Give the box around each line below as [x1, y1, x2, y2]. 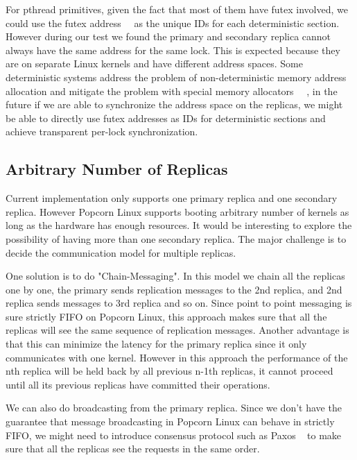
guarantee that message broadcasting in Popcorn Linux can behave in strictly [6, 414, 335, 429]
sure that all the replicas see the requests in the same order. [6, 441, 260, 456]
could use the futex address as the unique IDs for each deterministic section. [6, 15, 340, 30]
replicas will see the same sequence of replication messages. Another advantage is [6, 323, 349, 337]
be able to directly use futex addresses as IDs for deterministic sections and [6, 110, 326, 125]
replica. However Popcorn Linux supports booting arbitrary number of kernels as [6, 204, 349, 219]
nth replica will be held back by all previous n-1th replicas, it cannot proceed [6, 364, 333, 378]
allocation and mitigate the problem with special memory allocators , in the [6, 83, 338, 98]
